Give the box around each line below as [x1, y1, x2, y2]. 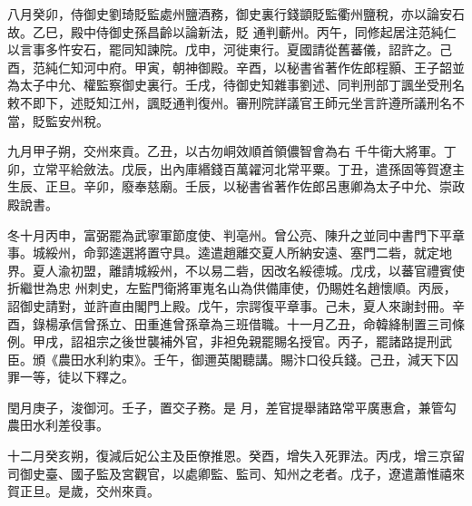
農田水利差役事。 [7, 415, 109, 434]
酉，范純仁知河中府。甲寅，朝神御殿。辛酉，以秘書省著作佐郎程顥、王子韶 [7, 57, 452, 76]
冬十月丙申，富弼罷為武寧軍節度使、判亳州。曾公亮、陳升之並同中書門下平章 [7, 225, 465, 244]
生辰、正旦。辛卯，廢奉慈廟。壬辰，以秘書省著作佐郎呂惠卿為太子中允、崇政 [7, 177, 465, 196]
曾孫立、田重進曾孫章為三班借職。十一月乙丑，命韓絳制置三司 [83, 314, 452, 333]
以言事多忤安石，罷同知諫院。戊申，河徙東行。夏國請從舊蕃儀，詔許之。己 [7, 40, 452, 59]
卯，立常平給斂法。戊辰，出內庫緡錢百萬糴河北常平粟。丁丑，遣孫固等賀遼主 [7, 159, 465, 178]
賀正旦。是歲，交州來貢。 [7, 482, 160, 501]
